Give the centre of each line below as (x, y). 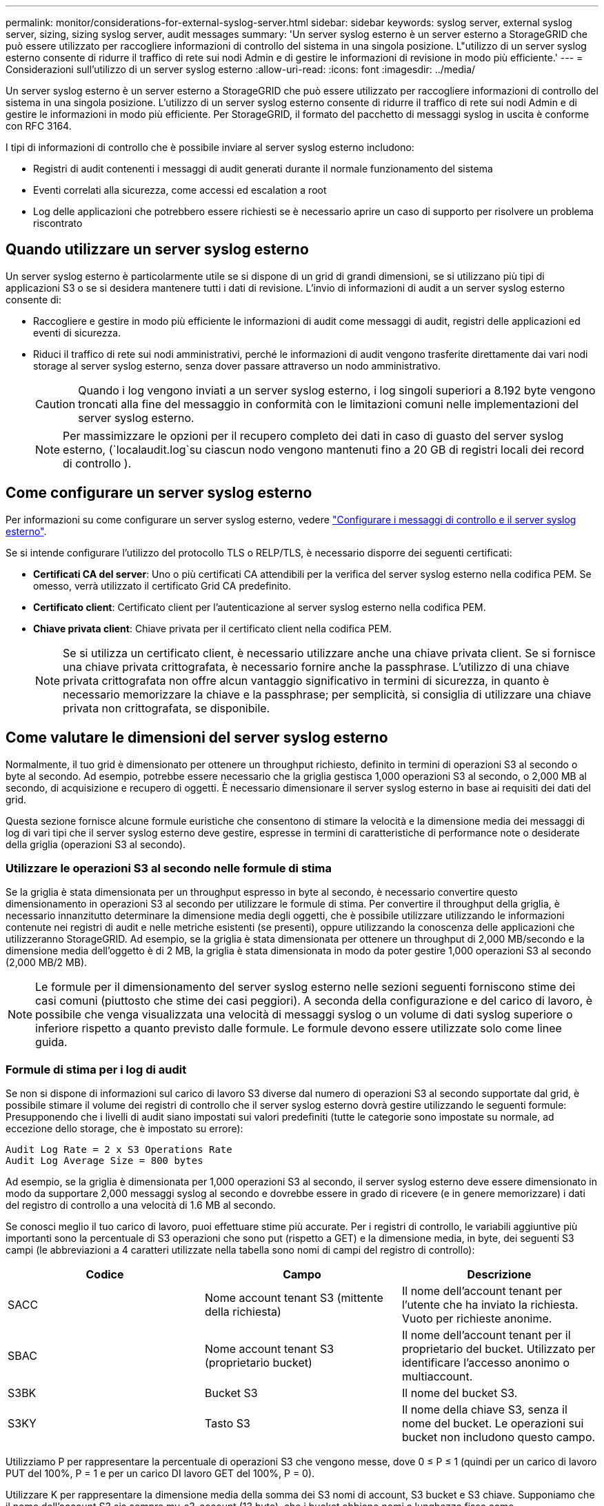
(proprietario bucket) (258, 1363)
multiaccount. (437, 1377)
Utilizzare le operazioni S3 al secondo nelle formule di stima (169, 868)
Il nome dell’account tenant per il (486, 1335)
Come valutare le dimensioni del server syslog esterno (197, 738)
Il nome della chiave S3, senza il (484, 1410)
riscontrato (58, 223)
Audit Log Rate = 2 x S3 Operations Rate (119, 1150)
